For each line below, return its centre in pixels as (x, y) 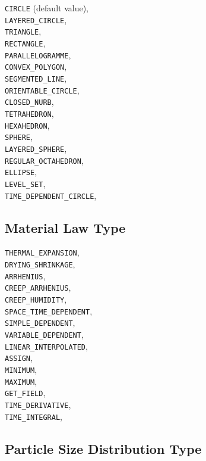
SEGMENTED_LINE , (36, 78)
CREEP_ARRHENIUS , (38, 287)
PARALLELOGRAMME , (38, 54)
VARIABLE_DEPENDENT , (44, 334)
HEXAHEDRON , (27, 125)
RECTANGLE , (25, 43)
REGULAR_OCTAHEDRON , (44, 160)
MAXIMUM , (21, 381)
